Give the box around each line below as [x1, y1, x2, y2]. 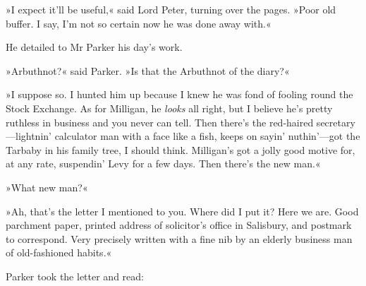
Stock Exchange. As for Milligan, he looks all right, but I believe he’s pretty [6, 100, 333, 115]
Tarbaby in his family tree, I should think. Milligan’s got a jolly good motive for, [6, 142, 355, 157]
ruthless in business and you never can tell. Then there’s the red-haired [6, 114, 314, 129]
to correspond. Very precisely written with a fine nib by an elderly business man [6, 231, 353, 246]
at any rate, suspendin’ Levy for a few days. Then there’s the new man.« [6, 156, 321, 171]
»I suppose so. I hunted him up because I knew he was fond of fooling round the [6, 87, 353, 102]
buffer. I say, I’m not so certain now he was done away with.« [6, 16, 272, 30]
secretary [316, 114, 355, 129]
